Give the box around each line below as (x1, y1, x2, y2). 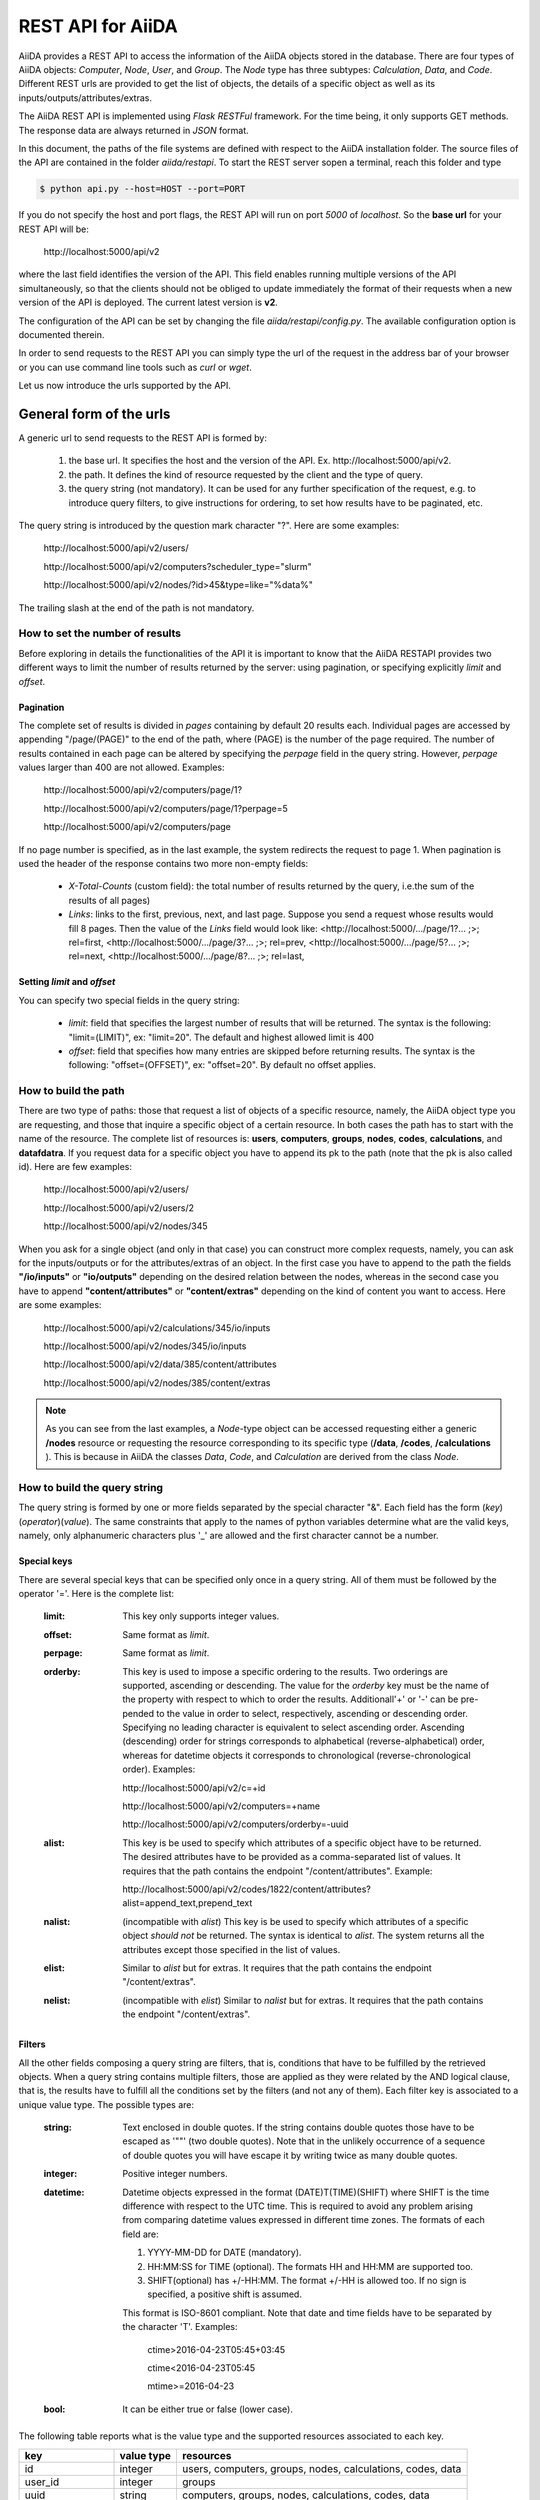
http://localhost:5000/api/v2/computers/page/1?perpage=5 (43, 802, 289, 814)
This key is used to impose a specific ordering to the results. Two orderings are (122, 1665, 449, 1677)
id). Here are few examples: (18, 1161, 132, 1173)
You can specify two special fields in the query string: (18, 994, 240, 1006)
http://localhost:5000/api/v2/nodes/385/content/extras (43, 1376, 271, 1389)
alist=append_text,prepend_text (122, 1897, 253, 1909)
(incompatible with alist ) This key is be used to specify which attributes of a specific (122, 1915, 469, 1927)
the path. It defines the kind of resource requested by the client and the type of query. (68, 468, 424, 480)
